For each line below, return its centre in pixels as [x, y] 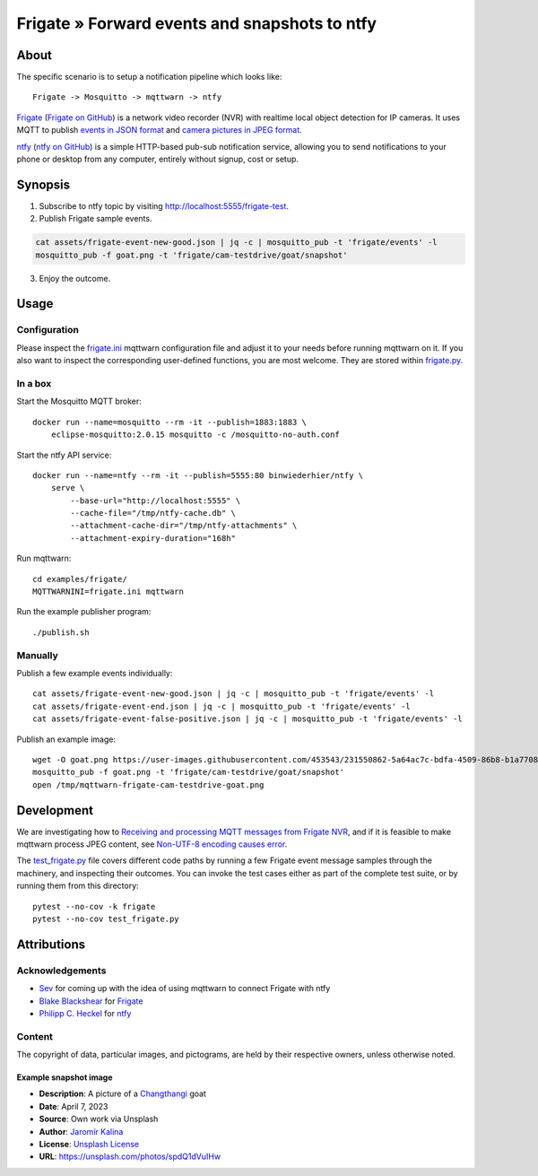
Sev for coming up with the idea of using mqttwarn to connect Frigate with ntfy [185, 989]
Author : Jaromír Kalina [81, 1131]
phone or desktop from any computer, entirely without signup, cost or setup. [158, 159]
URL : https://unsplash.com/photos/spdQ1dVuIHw [130, 1156]
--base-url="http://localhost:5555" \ [156, 501]
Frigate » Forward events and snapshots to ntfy [196, 23]
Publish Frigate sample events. [95, 219]
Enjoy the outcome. [75, 278]
